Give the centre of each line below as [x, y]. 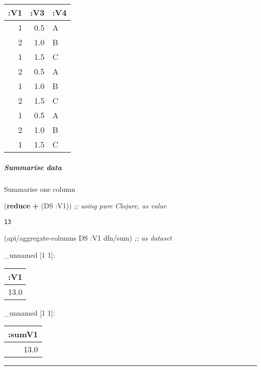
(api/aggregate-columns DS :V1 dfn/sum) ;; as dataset [88, 238]
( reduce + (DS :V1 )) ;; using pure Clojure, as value [85, 206]
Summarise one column [40, 189]
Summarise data [33, 167]
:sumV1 [23, 334]
